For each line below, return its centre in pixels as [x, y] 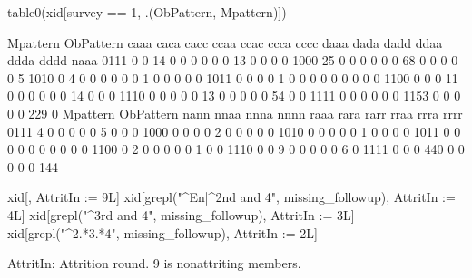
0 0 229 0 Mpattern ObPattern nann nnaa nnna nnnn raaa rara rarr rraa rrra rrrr [235, 113]
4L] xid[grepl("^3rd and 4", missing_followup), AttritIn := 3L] [181, 214]
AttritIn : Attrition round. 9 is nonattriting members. [154, 263]
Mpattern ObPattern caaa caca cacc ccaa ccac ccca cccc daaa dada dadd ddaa [225, 42]
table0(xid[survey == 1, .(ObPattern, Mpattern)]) [147, 12]
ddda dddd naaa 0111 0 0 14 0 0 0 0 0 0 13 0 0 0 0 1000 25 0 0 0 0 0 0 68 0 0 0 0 [233, 60]
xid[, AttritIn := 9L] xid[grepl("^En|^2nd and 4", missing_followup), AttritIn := [231, 197]
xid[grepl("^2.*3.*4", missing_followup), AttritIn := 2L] [162, 232]
